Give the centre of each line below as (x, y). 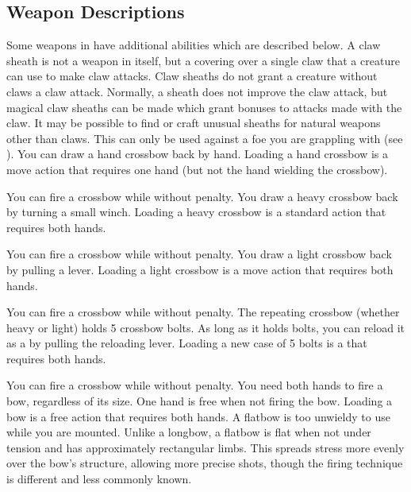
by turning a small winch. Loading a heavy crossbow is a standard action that (196, 212)
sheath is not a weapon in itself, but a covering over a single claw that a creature (203, 60)
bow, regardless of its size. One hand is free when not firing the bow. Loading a (200, 401)
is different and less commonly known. (99, 479)
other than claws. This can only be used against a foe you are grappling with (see (205, 138)
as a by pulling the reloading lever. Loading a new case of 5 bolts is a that (187, 343)
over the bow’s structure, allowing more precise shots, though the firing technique (205, 463)
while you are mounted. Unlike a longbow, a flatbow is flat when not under (189, 432)
